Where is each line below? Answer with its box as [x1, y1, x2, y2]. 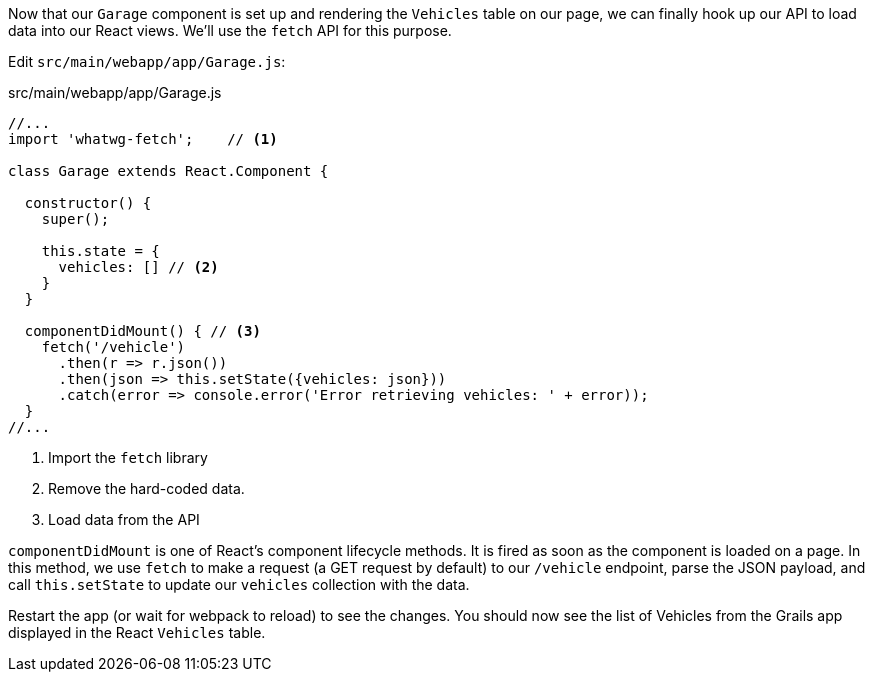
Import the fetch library [48, 449, 208, 466]
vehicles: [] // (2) [58, 259, 219, 275]
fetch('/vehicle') [41, 339, 186, 355]
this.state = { [41, 243, 160, 259]
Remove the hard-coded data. [48, 480, 245, 497]
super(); [41, 211, 110, 227]
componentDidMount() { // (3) [24, 323, 261, 339]
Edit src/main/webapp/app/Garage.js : [8, 53, 286, 70]
